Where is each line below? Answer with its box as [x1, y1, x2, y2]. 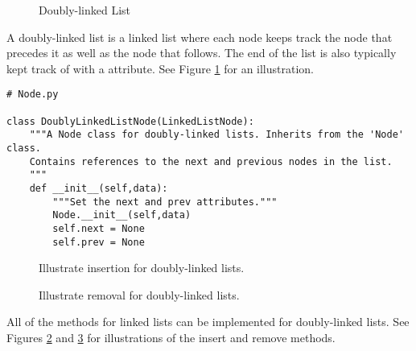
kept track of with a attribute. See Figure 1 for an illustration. [6, 60, 315, 76]
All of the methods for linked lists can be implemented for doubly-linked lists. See [6, 313, 410, 330]
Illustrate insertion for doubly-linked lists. [39, 259, 245, 276]
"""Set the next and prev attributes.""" [52, 196, 278, 208]
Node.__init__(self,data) [52, 209, 192, 221]
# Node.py [6, 89, 59, 101]
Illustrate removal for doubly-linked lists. [39, 286, 240, 303]
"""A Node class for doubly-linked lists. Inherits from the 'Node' [29, 129, 404, 141]
